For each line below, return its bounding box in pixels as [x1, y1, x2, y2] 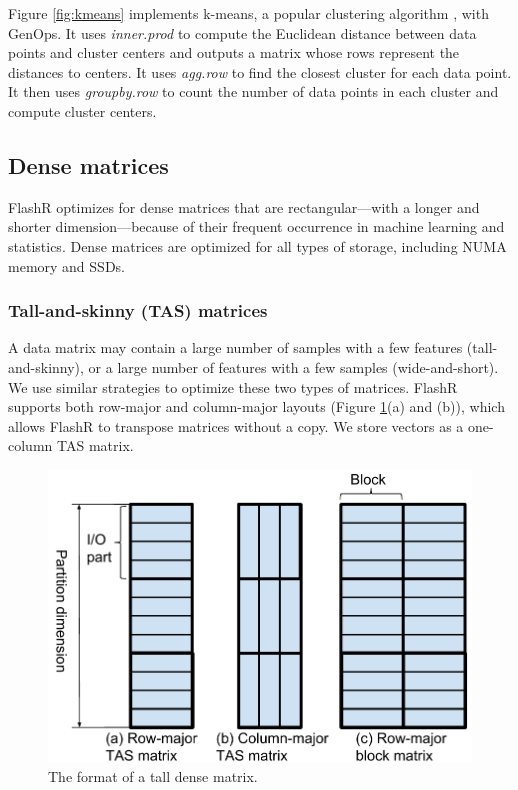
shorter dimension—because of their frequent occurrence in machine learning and [8, 216, 505, 237]
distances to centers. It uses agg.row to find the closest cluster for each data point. [8, 61, 512, 82]
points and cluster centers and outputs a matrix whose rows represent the [8, 42, 460, 63]
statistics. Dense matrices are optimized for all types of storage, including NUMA [8, 235, 507, 256]
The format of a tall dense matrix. [48, 766, 258, 787]
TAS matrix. [56, 435, 134, 456]
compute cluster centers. [8, 100, 157, 121]
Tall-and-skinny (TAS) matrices [8, 298, 268, 323]
